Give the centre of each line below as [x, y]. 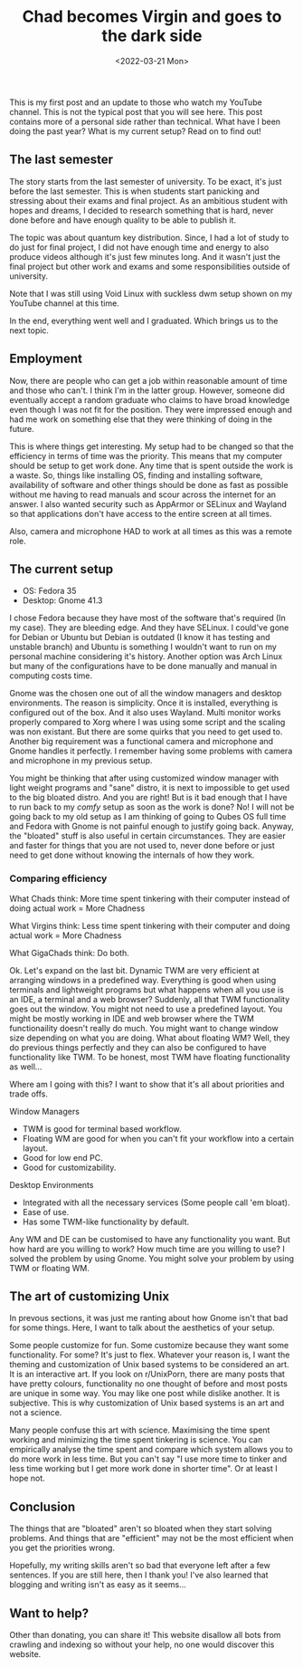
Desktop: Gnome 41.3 [62, 600]
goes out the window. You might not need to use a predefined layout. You [146, 1009]
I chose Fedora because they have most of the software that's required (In [148, 618]
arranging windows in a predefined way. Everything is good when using [143, 980]
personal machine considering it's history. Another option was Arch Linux [146, 656]
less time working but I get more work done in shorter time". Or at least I [143, 1469]
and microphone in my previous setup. [81, 761]
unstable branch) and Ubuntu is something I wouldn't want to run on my [143, 647]
